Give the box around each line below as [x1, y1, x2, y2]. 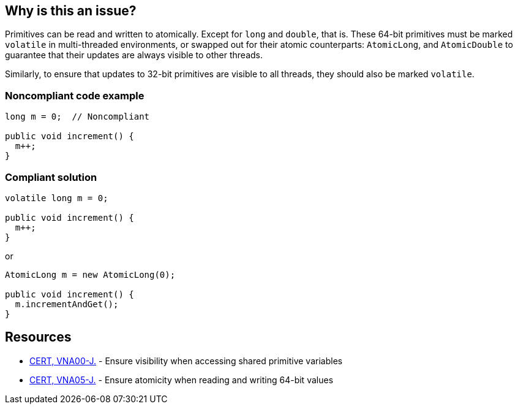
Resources [5, 329, 72, 345]
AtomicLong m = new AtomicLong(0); [5, 269, 176, 280]
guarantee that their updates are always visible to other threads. [5, 50, 263, 61]
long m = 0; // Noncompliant [5, 112, 150, 122]
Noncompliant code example [5, 89, 145, 102]
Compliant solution [5, 170, 97, 183]
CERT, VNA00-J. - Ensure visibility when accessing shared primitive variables [29, 355, 343, 366]
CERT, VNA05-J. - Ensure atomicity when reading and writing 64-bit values [29, 374, 334, 385]
